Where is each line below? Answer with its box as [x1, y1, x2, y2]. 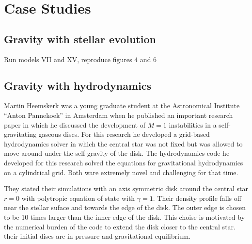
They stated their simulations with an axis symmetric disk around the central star [4, 183, 248, 194]
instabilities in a [169, 119, 217, 130]
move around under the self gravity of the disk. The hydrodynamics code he [4, 148, 230, 158]
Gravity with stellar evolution [4, 31, 156, 46]
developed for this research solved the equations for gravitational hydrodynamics [4, 157, 243, 167]
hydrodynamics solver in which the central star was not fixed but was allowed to [4, 138, 243, 148]
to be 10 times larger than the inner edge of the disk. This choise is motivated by [4, 211, 245, 222]
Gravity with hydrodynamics [4, 78, 151, 93]
